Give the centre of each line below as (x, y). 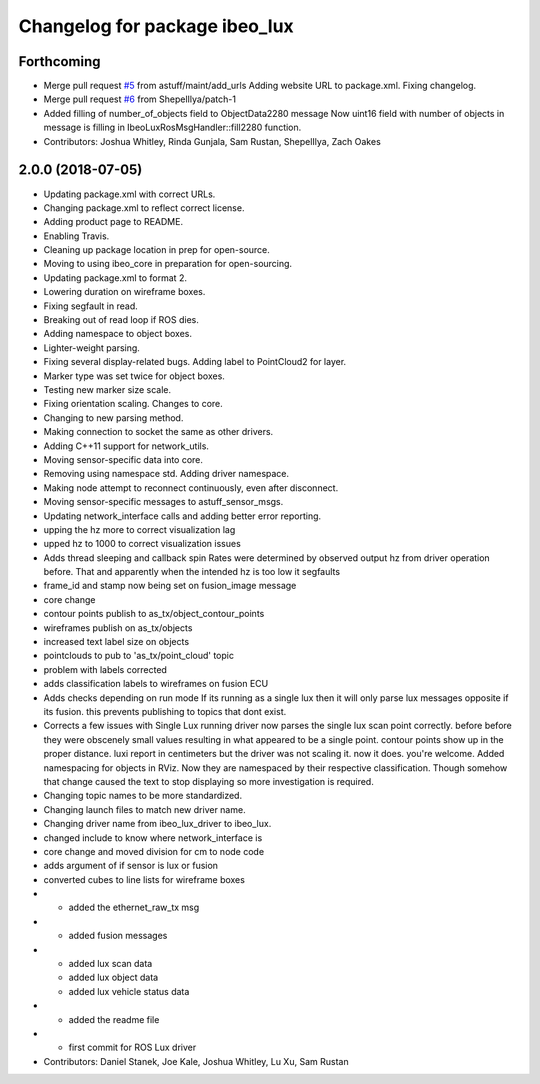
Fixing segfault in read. (91, 306)
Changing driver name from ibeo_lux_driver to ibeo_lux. (157, 824)
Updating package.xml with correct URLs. (129, 194)
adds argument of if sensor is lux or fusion (131, 866)
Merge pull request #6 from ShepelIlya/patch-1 (140, 99)
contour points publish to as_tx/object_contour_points (154, 614)
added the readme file (114, 1019)
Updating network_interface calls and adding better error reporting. (182, 516)
